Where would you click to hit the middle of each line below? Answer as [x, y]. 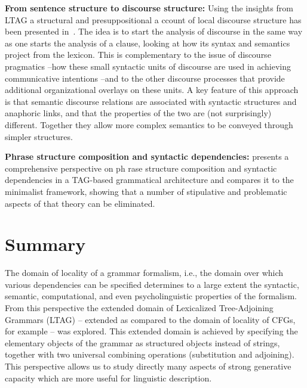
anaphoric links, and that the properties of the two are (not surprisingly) [138, 113]
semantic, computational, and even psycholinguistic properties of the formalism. [151, 296]
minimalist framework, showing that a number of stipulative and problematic [146, 191]
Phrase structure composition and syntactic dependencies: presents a [147, 156]
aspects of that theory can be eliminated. [80, 203]
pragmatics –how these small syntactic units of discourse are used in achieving [148, 66]
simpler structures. [39, 136]
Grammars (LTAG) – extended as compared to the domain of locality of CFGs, [150, 319]
